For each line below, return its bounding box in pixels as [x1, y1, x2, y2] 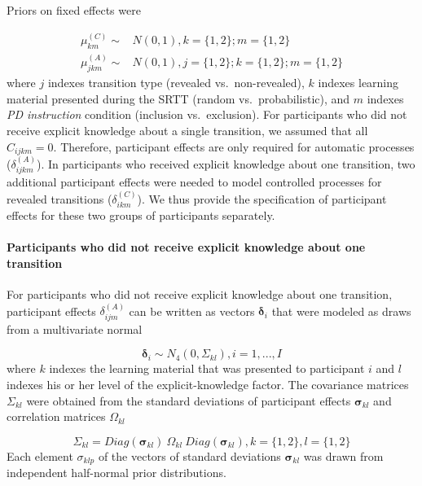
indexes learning [318, 74, 399, 91]
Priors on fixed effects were [7, 2, 141, 18]
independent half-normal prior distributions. [7, 464, 226, 481]
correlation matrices [7, 408, 106, 425]
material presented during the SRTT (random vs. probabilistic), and [7, 90, 350, 107]
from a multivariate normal [7, 320, 143, 337]
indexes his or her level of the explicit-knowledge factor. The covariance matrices [7, 376, 409, 393]
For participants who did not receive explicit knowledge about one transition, [7, 286, 393, 302]
